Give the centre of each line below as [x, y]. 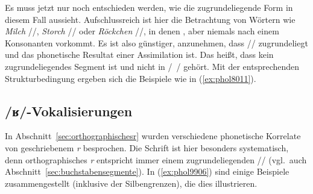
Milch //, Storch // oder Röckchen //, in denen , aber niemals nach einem [142, 31]
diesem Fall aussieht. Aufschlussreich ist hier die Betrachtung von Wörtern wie [150, 19]
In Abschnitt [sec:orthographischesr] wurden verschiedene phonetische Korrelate [153, 136]
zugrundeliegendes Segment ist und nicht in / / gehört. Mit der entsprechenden [152, 66]
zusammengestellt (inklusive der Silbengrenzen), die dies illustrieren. [131, 183]
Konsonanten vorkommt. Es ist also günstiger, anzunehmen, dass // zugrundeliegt [156, 42]
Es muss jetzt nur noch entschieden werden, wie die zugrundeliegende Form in [149, 7]
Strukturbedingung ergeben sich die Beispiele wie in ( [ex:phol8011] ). [131, 78]
